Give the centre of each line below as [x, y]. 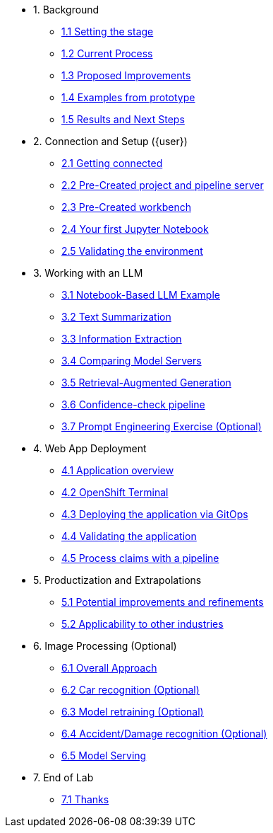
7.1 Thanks [85, 799]
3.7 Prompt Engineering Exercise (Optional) [162, 426]
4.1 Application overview [118, 470]
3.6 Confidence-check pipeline [133, 404]
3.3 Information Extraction [122, 339]
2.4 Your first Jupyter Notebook [135, 229]
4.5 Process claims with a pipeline [140, 558]
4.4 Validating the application [129, 536]
